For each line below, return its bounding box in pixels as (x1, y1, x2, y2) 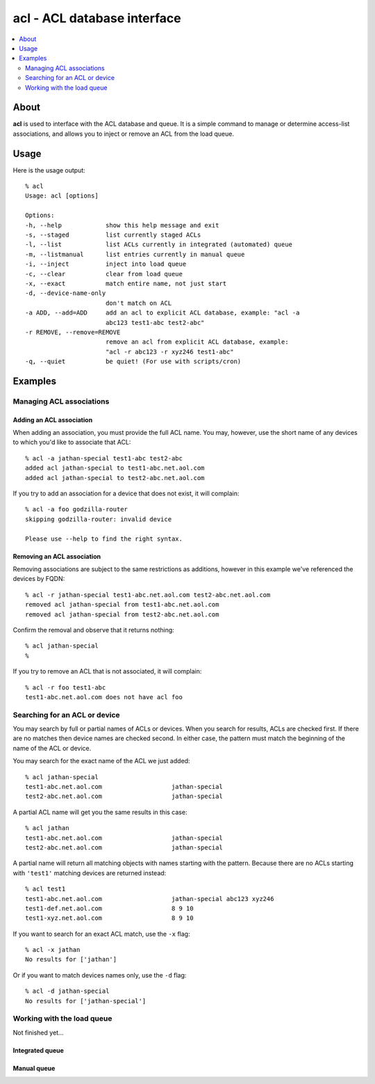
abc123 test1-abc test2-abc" (105, 319, 205, 326)
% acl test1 (25, 885, 66, 893)
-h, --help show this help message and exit (25, 221, 219, 229)
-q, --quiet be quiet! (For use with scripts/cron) (25, 358, 242, 365)
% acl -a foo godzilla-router (25, 505, 128, 513)
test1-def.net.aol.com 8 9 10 (25, 904, 194, 912)
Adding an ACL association (12, 415, 93, 424)
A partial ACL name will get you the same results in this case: (12, 808, 187, 816)
